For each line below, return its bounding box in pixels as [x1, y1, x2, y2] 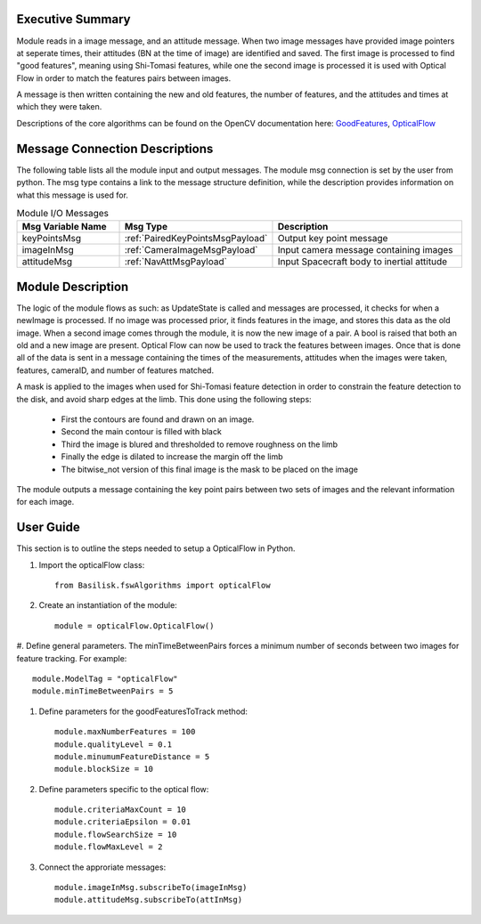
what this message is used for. [16, 190, 129, 200]
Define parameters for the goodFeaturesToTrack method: [38, 706, 249, 717]
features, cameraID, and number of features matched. [16, 365, 214, 376]
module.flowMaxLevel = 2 [54, 842, 163, 852]
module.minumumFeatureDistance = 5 [54, 751, 210, 761]
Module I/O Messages [16, 207, 110, 220]
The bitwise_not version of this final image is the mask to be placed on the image [61, 464, 358, 474]
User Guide [16, 520, 80, 535]
